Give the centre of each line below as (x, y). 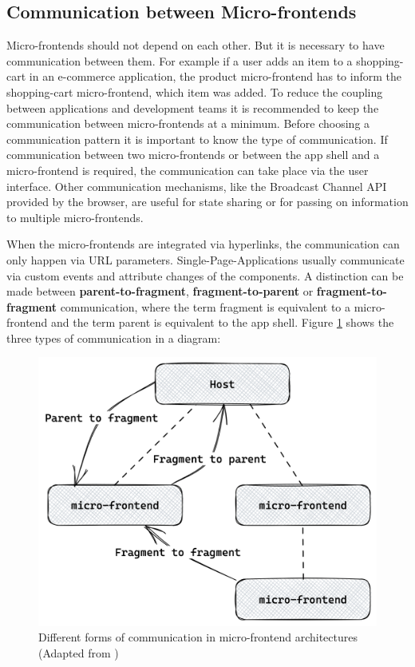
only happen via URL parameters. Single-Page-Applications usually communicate (206, 259)
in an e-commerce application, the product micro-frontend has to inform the (215, 76)
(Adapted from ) (79, 652)
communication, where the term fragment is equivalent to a (206, 306)
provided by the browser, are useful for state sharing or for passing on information (207, 202)
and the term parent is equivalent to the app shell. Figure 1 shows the (223, 322)
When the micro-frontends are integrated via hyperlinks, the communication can (203, 244)
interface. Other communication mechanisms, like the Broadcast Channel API (197, 186)
